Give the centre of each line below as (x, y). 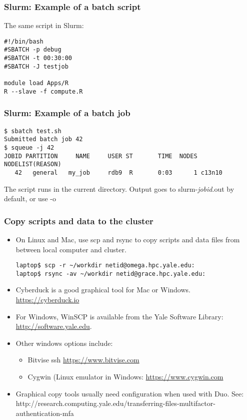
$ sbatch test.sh (33, 131)
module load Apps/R (36, 83)
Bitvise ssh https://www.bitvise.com (83, 360)
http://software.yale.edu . (54, 326)
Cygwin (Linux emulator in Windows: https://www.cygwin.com (125, 377)
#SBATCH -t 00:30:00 (38, 58)
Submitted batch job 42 (43, 139)
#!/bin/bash (24, 41)
